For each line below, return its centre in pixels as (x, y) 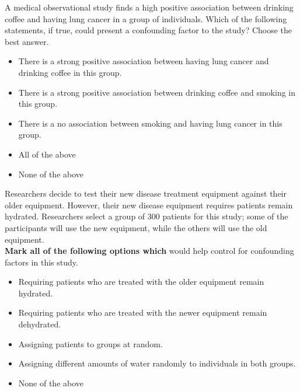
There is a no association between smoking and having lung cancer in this (150, 123)
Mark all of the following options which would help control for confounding (149, 251)
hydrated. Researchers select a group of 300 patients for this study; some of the (146, 216)
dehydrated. (40, 324)
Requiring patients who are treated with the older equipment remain (141, 282)
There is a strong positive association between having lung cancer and (144, 61)
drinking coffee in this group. (70, 72)
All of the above (47, 154)
